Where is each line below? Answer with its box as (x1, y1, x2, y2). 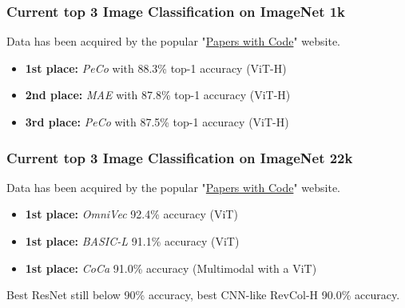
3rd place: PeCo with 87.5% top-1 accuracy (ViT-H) (25, 114, 289, 130)
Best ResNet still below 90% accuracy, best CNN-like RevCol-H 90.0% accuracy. (6, 286, 400, 303)
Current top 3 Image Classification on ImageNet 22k (6, 147, 353, 167)
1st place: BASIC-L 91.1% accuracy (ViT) (25, 233, 240, 249)
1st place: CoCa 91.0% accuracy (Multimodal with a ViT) (25, 259, 317, 276)
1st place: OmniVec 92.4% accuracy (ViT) (25, 206, 238, 222)
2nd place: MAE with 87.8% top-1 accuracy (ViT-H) (25, 86, 291, 103)
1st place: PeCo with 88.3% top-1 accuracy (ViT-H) (25, 59, 287, 76)
